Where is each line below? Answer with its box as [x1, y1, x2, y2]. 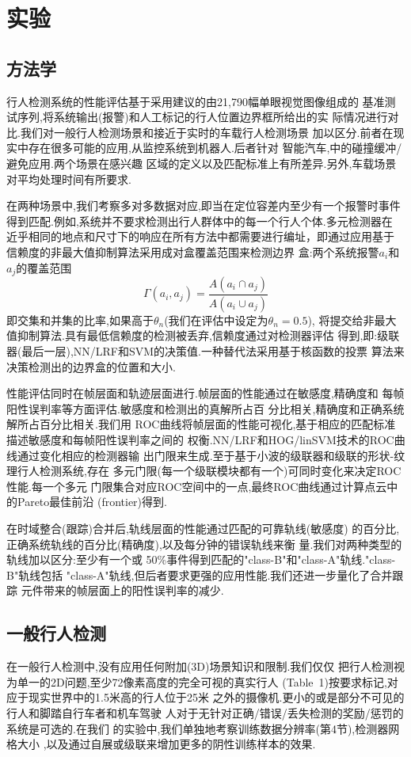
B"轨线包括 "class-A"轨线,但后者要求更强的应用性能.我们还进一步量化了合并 [6, 566, 393, 583]
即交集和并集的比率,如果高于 [6, 311, 154, 328]
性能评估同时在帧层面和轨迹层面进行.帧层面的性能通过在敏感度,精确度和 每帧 [6, 385, 405, 401]
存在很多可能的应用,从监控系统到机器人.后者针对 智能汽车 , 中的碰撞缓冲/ [28, 139, 402, 156]
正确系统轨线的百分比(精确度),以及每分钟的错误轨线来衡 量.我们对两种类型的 [6, 535, 402, 552]
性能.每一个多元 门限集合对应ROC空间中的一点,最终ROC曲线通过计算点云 [6, 477, 387, 494]
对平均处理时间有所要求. [6, 170, 131, 187]
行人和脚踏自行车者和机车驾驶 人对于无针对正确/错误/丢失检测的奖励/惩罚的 [6, 704, 404, 721]
